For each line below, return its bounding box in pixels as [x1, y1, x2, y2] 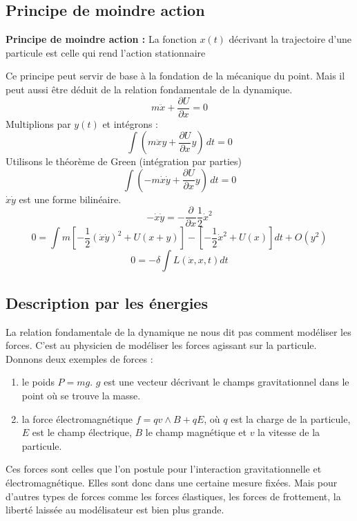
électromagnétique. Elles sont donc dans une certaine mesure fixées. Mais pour [6, 475, 338, 490]
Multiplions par [6, 116, 71, 131]
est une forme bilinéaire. [19, 191, 122, 206]
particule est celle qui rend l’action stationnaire [6, 45, 206, 59]
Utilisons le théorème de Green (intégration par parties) [6, 154, 242, 169]
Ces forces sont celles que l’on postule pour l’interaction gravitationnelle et [6, 462, 322, 476]
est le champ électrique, [32, 425, 132, 439]
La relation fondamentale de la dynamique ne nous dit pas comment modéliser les [6, 324, 351, 339]
